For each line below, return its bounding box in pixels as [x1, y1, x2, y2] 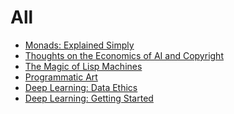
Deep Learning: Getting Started [24, 92, 154, 104]
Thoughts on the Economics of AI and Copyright [24, 49, 224, 61]
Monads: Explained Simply [24, 39, 135, 51]
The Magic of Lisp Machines [24, 60, 143, 72]
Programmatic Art [24, 71, 98, 83]
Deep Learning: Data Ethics [24, 81, 138, 93]
